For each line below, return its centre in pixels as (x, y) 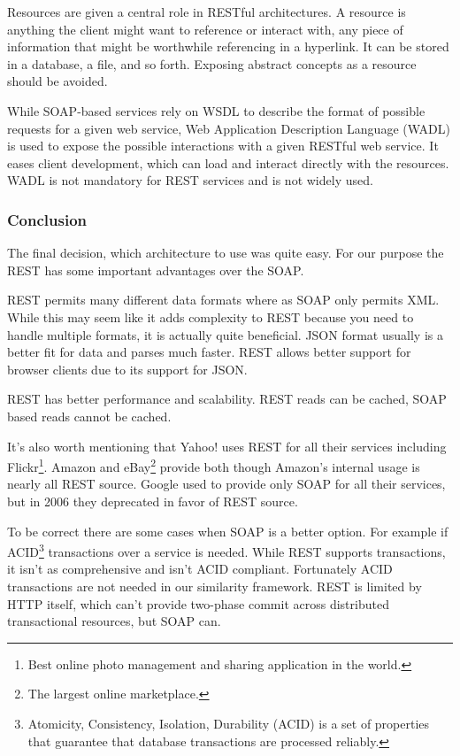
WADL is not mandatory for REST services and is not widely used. (190, 180)
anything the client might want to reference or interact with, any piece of (205, 29)
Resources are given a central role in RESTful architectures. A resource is (207, 12)
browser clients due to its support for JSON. (127, 369)
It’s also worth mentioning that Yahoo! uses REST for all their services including (227, 446)
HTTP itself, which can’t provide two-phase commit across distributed (198, 603)
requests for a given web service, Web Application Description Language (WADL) (229, 128)
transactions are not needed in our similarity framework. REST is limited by (215, 586)
